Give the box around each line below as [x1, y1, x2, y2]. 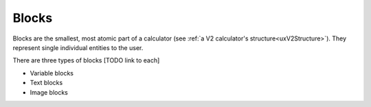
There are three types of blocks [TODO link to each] [12, 56, 160, 64]
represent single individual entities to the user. [12, 43, 144, 51]
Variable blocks [30, 69, 74, 77]
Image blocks [30, 88, 68, 96]
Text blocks [30, 79, 63, 87]
